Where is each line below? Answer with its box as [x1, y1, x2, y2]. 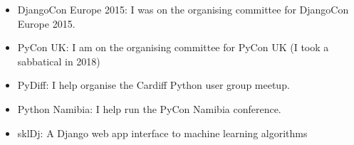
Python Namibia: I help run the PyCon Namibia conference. [17, 101, 281, 116]
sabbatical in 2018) [17, 53, 100, 68]
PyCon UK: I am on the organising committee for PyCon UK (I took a [17, 40, 329, 55]
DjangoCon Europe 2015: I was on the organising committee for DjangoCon [17, 2, 349, 16]
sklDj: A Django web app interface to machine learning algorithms [17, 125, 308, 140]
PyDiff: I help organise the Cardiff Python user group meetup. [17, 77, 290, 92]
